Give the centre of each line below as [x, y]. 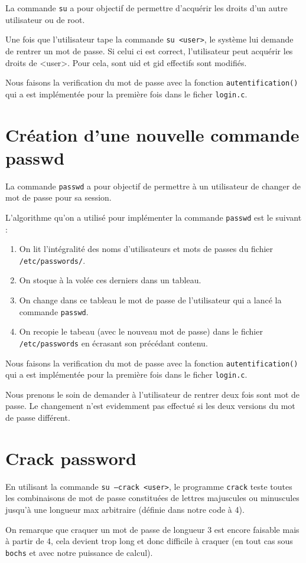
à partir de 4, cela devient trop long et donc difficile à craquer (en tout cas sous [149, 541]
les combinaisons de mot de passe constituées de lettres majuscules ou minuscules [152, 498]
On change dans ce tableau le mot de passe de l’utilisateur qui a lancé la [150, 300]
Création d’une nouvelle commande [152, 134]
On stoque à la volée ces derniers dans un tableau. [110, 280]
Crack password [71, 458]
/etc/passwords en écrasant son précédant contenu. [113, 343]
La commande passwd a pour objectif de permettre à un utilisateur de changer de [153, 186]
